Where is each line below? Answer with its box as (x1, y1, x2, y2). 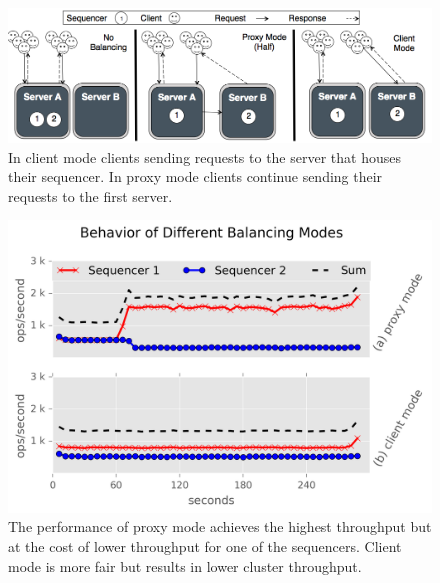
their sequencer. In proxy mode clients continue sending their (8, 166, 383, 187)
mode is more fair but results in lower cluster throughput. (8, 555, 362, 576)
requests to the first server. (8, 185, 173, 206)
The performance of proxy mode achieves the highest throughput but (8, 516, 432, 537)
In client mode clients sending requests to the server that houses (8, 146, 401, 167)
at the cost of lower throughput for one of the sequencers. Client (8, 535, 402, 556)
